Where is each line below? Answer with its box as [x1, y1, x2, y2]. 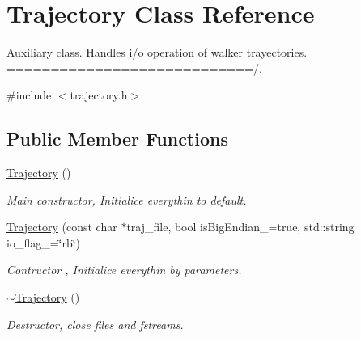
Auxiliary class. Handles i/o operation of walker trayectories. [6, 44, 308, 61]
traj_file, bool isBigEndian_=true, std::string [126, 218, 355, 235]
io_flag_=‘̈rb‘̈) [6, 234, 81, 251]
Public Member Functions [6, 126, 228, 151]
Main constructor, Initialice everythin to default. [6, 191, 247, 208]
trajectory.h [70, 87, 128, 104]
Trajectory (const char [6, 218, 117, 235]
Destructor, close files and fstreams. [6, 315, 184, 332]
